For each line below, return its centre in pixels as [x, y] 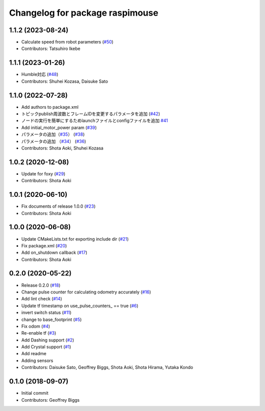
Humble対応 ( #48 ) [40, 74]
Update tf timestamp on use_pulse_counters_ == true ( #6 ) [80, 306]
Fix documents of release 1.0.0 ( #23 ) [58, 206]
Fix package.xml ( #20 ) [44, 245]
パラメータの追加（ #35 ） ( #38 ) [53, 134]
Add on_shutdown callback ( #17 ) [54, 253]
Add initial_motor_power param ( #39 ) [59, 127]
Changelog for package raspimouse [84, 13]
